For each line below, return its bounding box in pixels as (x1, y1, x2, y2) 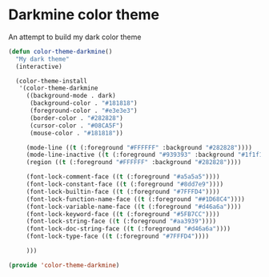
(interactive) (15, 62, 62, 70)
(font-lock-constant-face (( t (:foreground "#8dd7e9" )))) (26, 180, 224, 189)
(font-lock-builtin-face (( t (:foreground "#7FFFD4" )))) (26, 187, 220, 195)
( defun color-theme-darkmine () (8, 47, 113, 55)
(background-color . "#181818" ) (29, 99, 138, 107)
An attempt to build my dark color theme (8, 32, 142, 42)
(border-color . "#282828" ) (29, 114, 124, 122)
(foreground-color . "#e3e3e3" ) (29, 106, 138, 115)
